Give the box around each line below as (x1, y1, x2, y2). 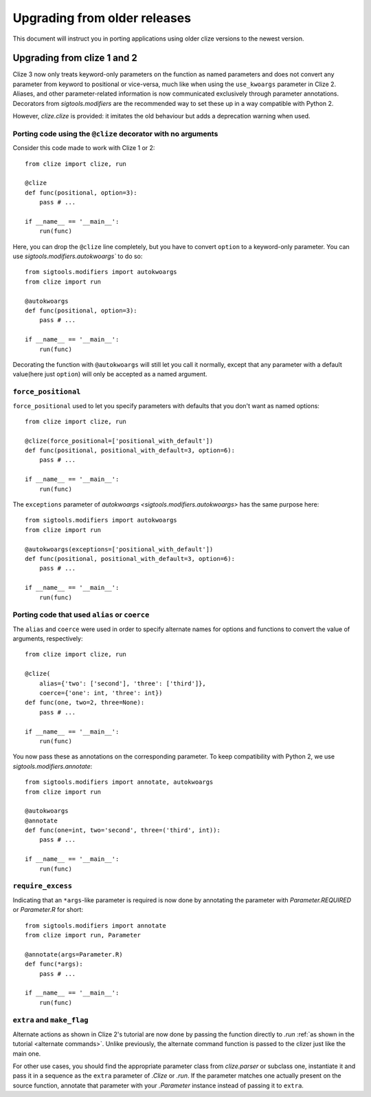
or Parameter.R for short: (12, 906, 84, 914)
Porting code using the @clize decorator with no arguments (12, 129, 218, 138)
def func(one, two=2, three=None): (25, 699, 145, 707)
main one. (12, 1050, 41, 1058)
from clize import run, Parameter (25, 931, 141, 939)
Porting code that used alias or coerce (12, 610, 150, 619)
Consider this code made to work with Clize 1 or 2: (12, 144, 155, 152)
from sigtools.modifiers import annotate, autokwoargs (25, 778, 214, 786)
